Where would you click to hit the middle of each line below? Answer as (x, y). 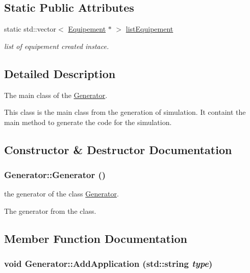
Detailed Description (60, 73)
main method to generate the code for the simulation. (88, 122)
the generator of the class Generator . (61, 194)
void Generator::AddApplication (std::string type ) (108, 264)
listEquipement (149, 29)
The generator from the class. (50, 210)
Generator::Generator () (55, 175)
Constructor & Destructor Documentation (118, 149)
